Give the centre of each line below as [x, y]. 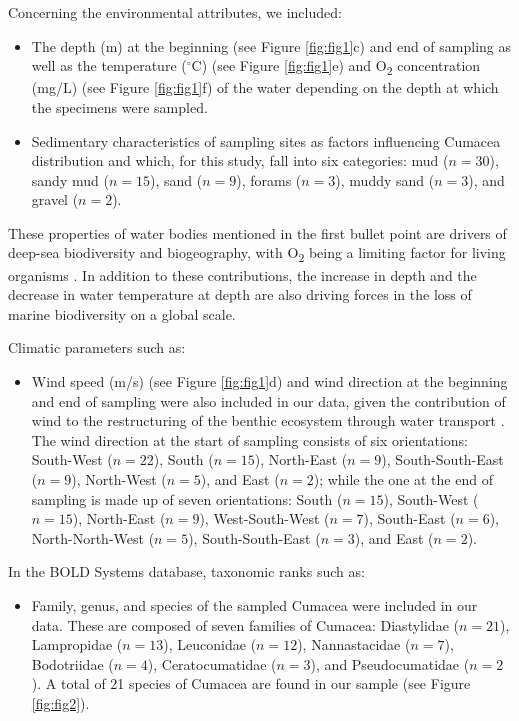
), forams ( [269, 179]
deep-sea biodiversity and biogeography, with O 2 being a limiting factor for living [257, 254]
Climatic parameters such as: [97, 347]
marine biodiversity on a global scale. [122, 313]
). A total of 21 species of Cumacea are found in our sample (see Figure [251, 683]
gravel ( [55, 199]
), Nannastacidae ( [354, 644]
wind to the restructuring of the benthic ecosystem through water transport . [268, 420]
